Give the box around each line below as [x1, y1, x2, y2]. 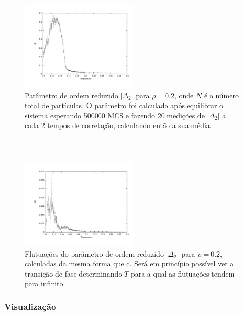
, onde [174, 90, 194, 100]
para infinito [25, 278, 63, 289]
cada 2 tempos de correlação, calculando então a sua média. [25, 120, 212, 131]
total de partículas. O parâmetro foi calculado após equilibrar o [25, 100, 224, 111]
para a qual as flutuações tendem [130, 268, 235, 279]
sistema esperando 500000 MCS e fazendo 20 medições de [25, 110, 205, 120]
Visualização [4, 300, 56, 312]
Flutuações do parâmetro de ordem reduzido [25, 248, 164, 259]
